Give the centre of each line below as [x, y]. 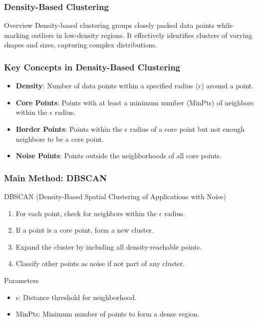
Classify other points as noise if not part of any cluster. [100, 263]
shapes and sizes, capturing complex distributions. [81, 45]
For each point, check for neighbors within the [86, 213]
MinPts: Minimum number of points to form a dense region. [108, 314]
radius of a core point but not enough [187, 129]
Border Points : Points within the [69, 129]
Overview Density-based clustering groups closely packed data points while [119, 25]
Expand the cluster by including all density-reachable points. [109, 246]
